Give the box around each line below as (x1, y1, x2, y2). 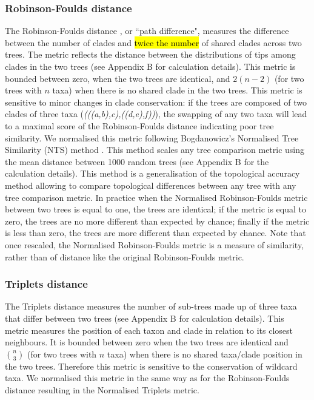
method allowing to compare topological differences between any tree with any (5, 178, 296, 191)
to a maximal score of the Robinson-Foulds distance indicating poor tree (5, 119, 274, 132)
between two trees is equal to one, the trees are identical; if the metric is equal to (5, 203, 306, 215)
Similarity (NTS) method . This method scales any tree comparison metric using (5, 143, 305, 156)
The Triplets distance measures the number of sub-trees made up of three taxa (5, 300, 297, 313)
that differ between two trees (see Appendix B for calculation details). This (5, 311, 284, 324)
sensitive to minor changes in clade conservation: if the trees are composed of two (5, 95, 307, 108)
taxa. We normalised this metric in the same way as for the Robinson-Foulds (5, 371, 290, 384)
